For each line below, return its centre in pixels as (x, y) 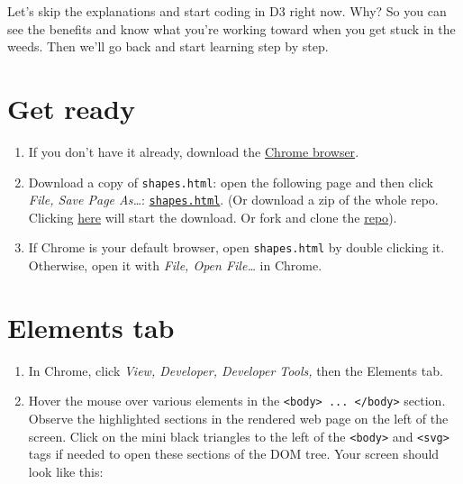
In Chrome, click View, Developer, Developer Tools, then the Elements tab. (236, 370)
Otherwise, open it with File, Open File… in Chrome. (175, 265)
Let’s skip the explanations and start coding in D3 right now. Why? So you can (227, 11)
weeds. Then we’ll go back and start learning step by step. (168, 46)
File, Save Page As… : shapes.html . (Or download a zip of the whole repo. (233, 200)
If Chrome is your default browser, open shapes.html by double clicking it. (236, 247)
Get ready (71, 108)
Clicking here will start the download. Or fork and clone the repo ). (213, 217)
